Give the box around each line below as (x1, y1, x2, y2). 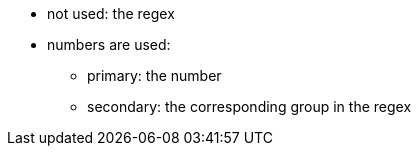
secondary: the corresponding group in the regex (87, 98, 412, 115)
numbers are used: (47, 36, 171, 53)
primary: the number (87, 67, 222, 84)
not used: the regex (47, 5, 175, 22)
